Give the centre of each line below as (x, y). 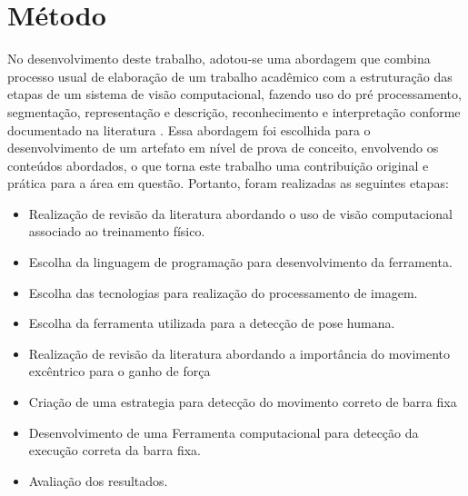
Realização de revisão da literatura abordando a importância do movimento (239, 353)
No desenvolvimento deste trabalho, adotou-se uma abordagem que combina (219, 59)
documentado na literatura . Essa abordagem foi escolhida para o (189, 129)
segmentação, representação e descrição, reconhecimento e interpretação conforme (234, 111)
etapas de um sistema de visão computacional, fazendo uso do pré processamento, (234, 94)
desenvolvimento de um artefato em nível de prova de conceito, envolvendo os (223, 148)
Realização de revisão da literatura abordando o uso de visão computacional (240, 213)
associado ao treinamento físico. (117, 231)
